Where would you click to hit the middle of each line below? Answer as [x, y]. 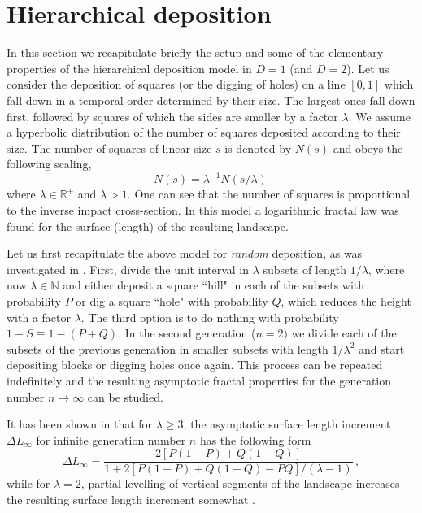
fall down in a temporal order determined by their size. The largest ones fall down [211, 100]
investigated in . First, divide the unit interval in [128, 269]
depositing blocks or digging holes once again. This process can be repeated [195, 365]
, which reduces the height [346, 300]
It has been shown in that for [80, 424]
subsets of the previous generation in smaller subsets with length [167, 348]
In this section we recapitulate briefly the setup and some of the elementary [195, 52]
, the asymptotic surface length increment [287, 424]
